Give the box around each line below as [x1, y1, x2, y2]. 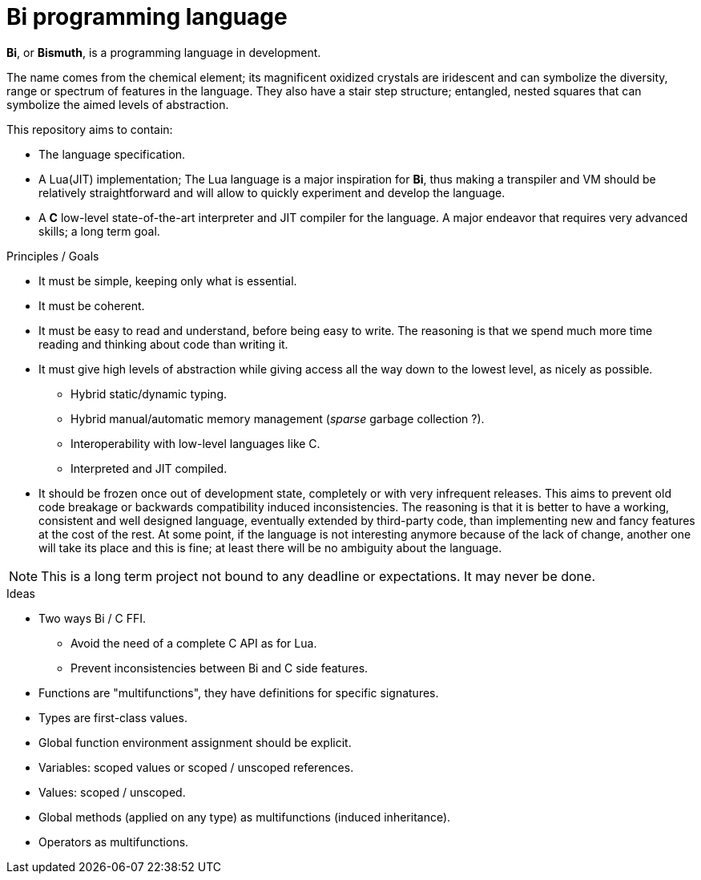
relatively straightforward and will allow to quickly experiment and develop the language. [38, 185, 506, 200]
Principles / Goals [6, 248, 99, 263]
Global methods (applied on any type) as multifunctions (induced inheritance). [38, 809, 451, 824]
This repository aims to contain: [6, 122, 173, 136]
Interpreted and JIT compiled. [71, 461, 228, 475]
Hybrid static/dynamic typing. [71, 386, 228, 401]
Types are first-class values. [38, 710, 187, 725]
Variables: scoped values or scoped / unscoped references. [38, 760, 354, 774]
